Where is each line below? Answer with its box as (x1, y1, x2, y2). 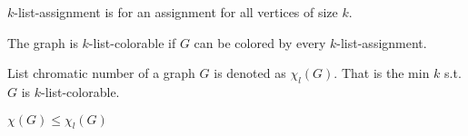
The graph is (7, 33, 78, 52)
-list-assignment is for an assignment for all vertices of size (14, 3, 338, 21)
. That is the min (334, 63, 430, 83)
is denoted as (214, 63, 286, 83)
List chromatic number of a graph (7, 63, 195, 83)
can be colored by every (194, 33, 326, 52)
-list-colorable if (88, 33, 176, 52)
